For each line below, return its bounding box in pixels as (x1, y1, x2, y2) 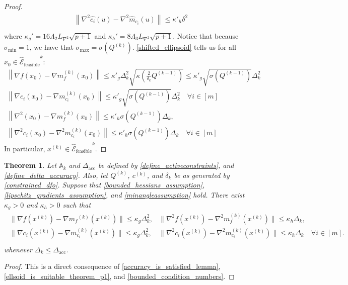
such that (62, 199, 91, 210)
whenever (4, 244, 32, 254)
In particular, (4, 143, 45, 153)
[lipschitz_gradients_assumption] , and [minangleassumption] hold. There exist (4, 189, 245, 200)
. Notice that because (173, 30, 239, 41)
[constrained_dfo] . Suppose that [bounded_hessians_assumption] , (4, 179, 205, 190)
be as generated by (174, 169, 230, 180)
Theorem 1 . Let (4, 160, 57, 170)
